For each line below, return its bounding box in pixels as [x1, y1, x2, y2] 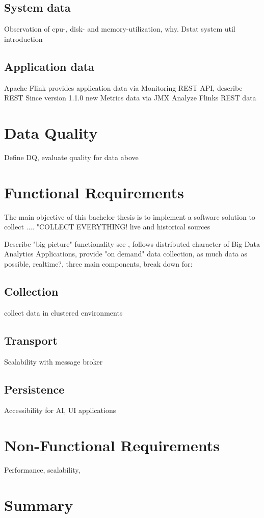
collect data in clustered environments [4, 307, 123, 318]
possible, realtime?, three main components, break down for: [4, 258, 193, 269]
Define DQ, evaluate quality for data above [4, 151, 139, 162]
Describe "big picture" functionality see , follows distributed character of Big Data [4, 238, 260, 249]
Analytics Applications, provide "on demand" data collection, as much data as [4, 248, 248, 259]
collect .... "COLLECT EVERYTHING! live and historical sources [4, 221, 210, 232]
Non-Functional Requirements [4, 435, 220, 456]
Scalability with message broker [4, 356, 103, 367]
